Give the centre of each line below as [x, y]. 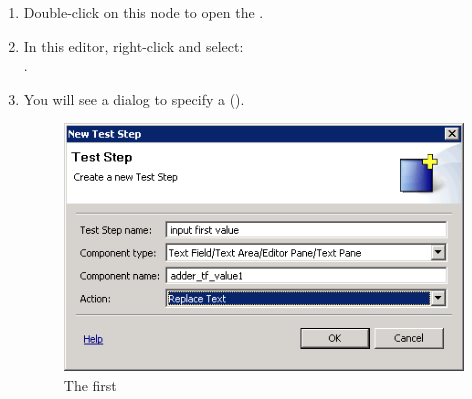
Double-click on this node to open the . [143, 12]
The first [90, 384]
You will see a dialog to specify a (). [134, 98]
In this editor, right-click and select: [133, 45]
